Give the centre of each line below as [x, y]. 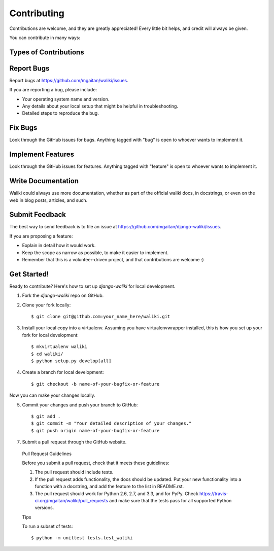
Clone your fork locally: [46, 305]
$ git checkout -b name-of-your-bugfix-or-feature [95, 384]
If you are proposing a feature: [41, 236]
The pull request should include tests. [74, 472]
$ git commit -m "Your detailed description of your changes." [111, 423]
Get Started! [29, 274]
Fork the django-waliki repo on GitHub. [63, 296]
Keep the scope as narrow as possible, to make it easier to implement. [95, 252]
